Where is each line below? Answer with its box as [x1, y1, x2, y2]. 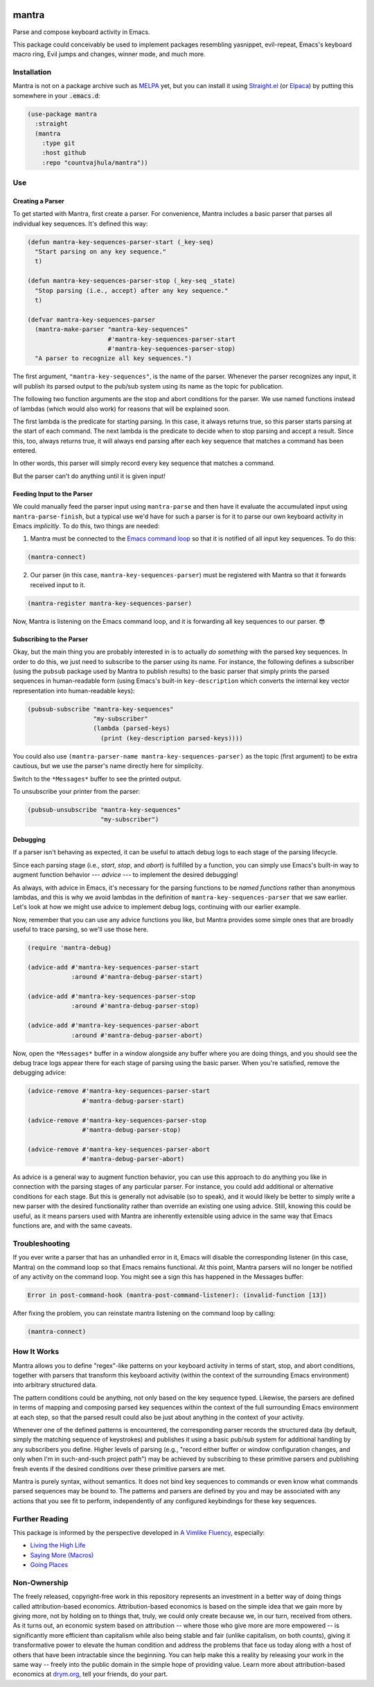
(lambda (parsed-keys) [93, 724, 170, 732]
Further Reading [12, 1514, 69, 1523]
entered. [12, 446, 37, 455]
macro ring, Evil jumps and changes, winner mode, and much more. [12, 50, 206, 58]
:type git [42, 139, 75, 147]
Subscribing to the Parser [12, 635, 88, 643]
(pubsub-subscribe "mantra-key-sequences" [27, 705, 174, 713]
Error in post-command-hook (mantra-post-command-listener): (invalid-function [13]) [27, 1291, 327, 1299]
